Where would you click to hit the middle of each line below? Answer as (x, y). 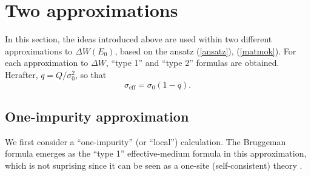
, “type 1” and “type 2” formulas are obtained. (192, 63)
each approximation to (47, 63)
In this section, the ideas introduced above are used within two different (139, 39)
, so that (91, 74)
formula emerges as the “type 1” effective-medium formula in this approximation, (156, 153)
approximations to (39, 51)
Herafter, (22, 74)
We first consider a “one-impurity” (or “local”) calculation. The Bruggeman (145, 141)
